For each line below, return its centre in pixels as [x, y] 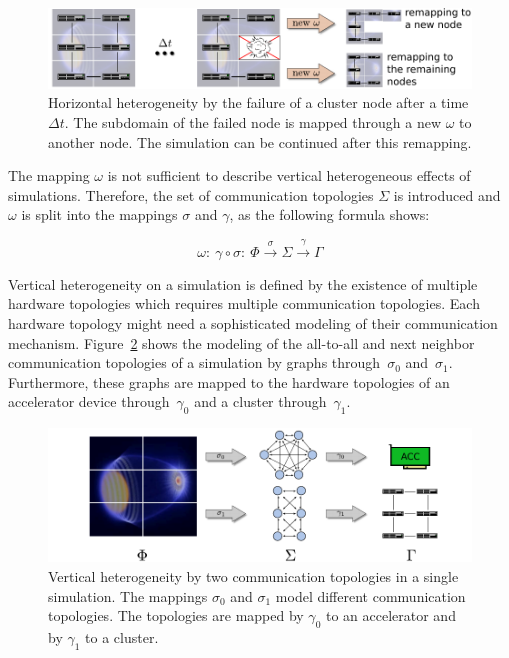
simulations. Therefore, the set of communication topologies [191, 194]
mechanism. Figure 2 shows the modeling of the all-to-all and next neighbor [241, 342]
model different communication [370, 595]
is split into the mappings [99, 214]
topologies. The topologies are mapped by [176, 615]
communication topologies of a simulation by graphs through [194, 362]
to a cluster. [122, 637]
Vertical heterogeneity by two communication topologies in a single [253, 576]
